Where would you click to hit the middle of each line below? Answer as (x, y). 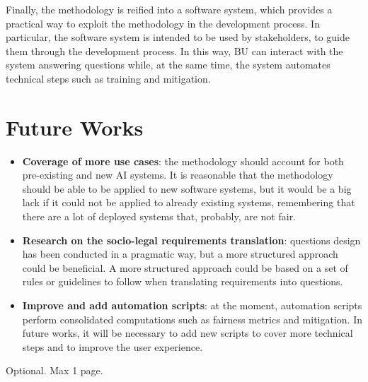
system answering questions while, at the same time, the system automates (168, 65)
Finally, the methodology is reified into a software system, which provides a (169, 9)
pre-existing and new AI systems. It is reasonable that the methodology (178, 175)
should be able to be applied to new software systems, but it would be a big (187, 188)
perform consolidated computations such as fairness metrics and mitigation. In (192, 319)
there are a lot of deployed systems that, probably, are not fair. (159, 216)
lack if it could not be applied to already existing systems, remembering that (189, 202)
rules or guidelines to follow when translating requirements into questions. (183, 281)
